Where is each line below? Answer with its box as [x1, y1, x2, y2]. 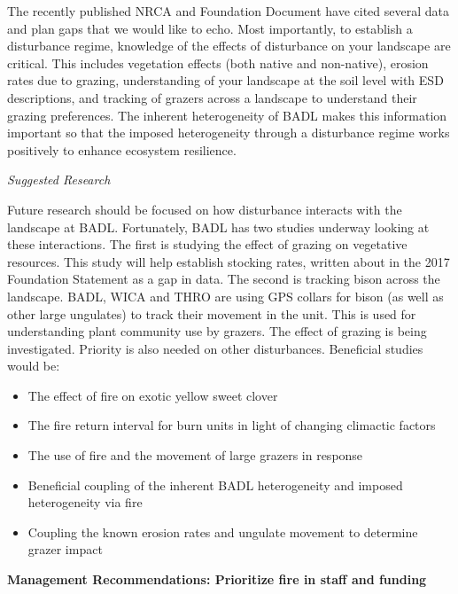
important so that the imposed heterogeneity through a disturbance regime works [7, 123, 450, 142]
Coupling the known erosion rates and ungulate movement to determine [27, 522, 418, 541]
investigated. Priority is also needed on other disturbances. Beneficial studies [7, 339, 423, 357]
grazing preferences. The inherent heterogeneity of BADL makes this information [7, 106, 447, 124]
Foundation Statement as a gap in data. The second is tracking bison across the [7, 270, 440, 288]
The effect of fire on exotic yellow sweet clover [27, 386, 278, 404]
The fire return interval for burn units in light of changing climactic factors [27, 416, 436, 434]
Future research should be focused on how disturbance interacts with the [7, 199, 402, 218]
